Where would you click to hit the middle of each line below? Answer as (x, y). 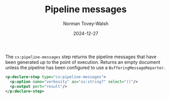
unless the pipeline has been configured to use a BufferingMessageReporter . (85, 67)
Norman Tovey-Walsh (86, 23)
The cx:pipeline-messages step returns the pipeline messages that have (81, 57)
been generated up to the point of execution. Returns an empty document (83, 62)
